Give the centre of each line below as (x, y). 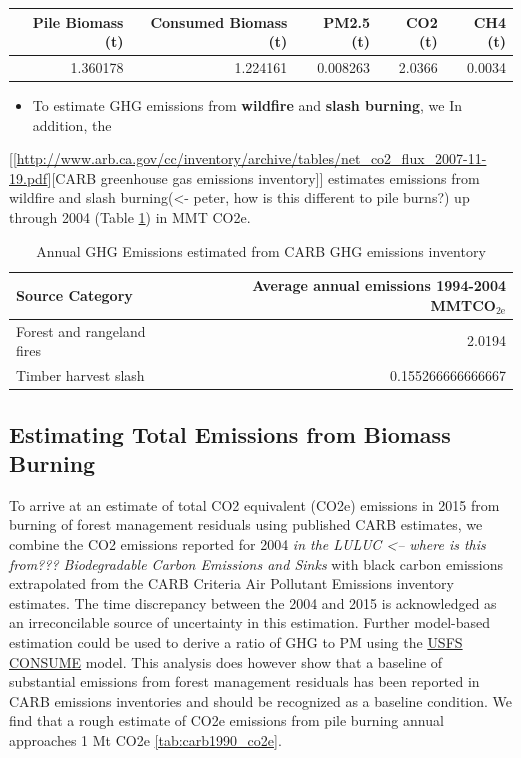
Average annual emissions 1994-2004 (379, 285)
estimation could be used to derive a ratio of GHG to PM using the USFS (236, 641)
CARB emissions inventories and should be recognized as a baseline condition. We (261, 700)
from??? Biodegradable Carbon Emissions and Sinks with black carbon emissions (256, 563)
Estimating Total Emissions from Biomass (230, 433)
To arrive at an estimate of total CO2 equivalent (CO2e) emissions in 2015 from (254, 504)
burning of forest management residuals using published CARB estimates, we (246, 524)
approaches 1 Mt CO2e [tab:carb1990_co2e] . (145, 739)
